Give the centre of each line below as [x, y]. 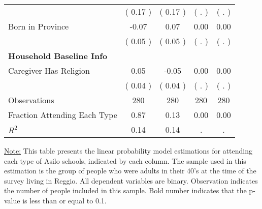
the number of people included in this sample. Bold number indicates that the [125, 190]
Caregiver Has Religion [49, 70]
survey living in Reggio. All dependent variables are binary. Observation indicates [131, 180]
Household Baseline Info [58, 56]
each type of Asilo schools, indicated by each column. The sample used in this [125, 160]
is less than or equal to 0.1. [64, 200]
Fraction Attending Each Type [63, 115]
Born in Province [39, 26]
